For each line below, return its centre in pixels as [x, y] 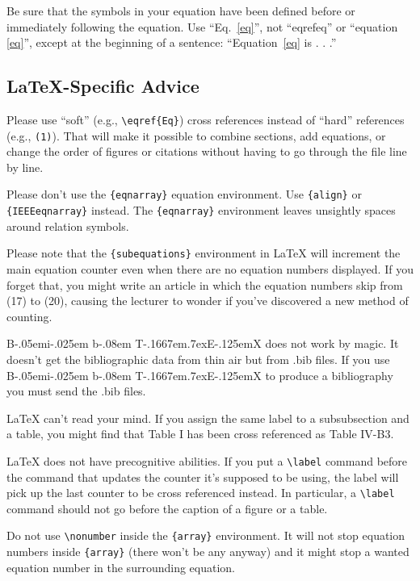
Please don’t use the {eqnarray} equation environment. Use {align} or [184, 194]
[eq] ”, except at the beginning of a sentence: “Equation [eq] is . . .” [172, 42]
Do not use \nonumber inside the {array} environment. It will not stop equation [206, 535]
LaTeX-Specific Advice [103, 86]
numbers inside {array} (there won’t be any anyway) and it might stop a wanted [208, 552]
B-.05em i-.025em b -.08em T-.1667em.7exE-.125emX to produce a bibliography [200, 375]
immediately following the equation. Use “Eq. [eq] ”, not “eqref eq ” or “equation [202, 26]
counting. [29, 316]
